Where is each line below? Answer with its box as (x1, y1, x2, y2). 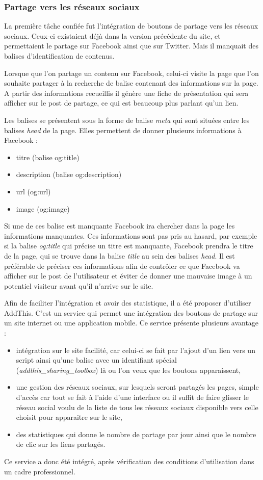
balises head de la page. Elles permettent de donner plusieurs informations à (4, 124, 242, 135)
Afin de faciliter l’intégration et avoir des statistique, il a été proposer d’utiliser (4, 297, 251, 308)
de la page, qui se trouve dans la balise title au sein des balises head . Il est (4, 250, 235, 261)
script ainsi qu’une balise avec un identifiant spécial (16, 355, 177, 365)
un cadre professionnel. (4, 466, 75, 476)
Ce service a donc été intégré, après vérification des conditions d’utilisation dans (4, 456, 254, 466)
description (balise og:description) (16, 169, 122, 180)
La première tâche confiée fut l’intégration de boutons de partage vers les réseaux (4, 20, 258, 31)
